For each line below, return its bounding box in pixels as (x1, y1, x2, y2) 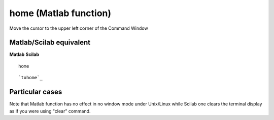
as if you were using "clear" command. (9, 108, 91, 114)
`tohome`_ (18, 75, 43, 81)
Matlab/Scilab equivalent (9, 38, 91, 47)
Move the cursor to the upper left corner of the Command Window (9, 25, 148, 31)
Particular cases (9, 88, 62, 96)
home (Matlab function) (9, 8, 112, 19)
